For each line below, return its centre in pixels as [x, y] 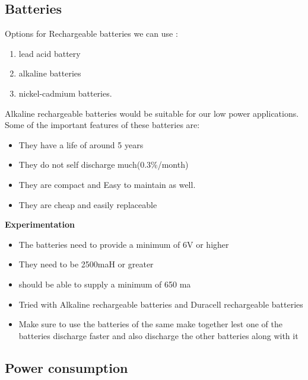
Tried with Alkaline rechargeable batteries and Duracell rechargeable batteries [161, 304]
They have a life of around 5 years [81, 144]
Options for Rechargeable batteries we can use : [91, 33]
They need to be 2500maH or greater [86, 264]
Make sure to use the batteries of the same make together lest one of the [150, 324]
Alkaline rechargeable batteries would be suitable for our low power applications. [152, 113]
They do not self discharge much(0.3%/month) [104, 165]
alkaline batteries [50, 73]
